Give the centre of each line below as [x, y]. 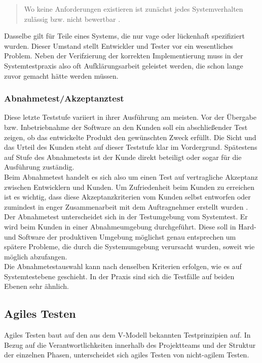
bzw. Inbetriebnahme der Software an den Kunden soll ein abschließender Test [126, 127]
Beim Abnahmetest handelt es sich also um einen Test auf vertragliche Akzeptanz [131, 176]
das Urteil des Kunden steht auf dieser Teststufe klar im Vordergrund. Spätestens [131, 147]
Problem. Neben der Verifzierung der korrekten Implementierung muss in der [124, 56]
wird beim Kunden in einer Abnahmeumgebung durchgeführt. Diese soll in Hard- [130, 226]
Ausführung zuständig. [39, 167]
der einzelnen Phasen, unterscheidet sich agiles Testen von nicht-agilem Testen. [127, 355]
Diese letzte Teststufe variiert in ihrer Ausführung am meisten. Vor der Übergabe [130, 117]
